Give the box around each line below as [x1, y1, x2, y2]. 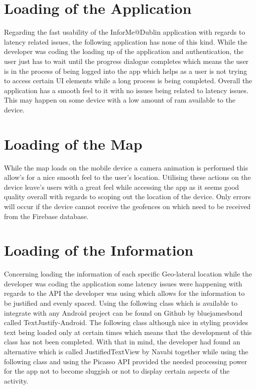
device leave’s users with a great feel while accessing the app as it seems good [4, 181, 239, 192]
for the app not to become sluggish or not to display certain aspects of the [4, 366, 230, 376]
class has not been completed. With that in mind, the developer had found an [4, 336, 241, 347]
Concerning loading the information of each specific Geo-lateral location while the [4, 269, 252, 279]
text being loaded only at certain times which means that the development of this [4, 327, 252, 337]
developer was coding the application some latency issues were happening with [4, 278, 243, 288]
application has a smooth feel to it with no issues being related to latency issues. [4, 85, 249, 95]
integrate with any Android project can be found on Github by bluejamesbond [4, 307, 243, 318]
